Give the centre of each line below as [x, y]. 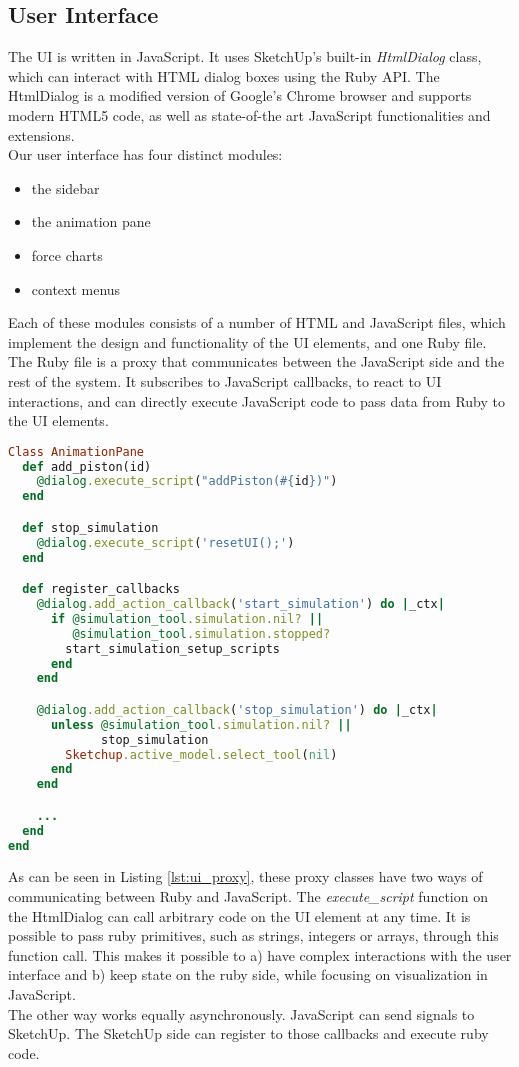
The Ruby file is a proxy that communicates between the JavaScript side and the [256, 361]
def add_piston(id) [87, 466]
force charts [67, 254]
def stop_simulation [90, 527]
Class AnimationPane [76, 451]
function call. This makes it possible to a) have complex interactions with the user [260, 954]
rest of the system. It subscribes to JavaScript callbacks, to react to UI [225, 380]
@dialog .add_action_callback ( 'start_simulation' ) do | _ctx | [240, 604]
